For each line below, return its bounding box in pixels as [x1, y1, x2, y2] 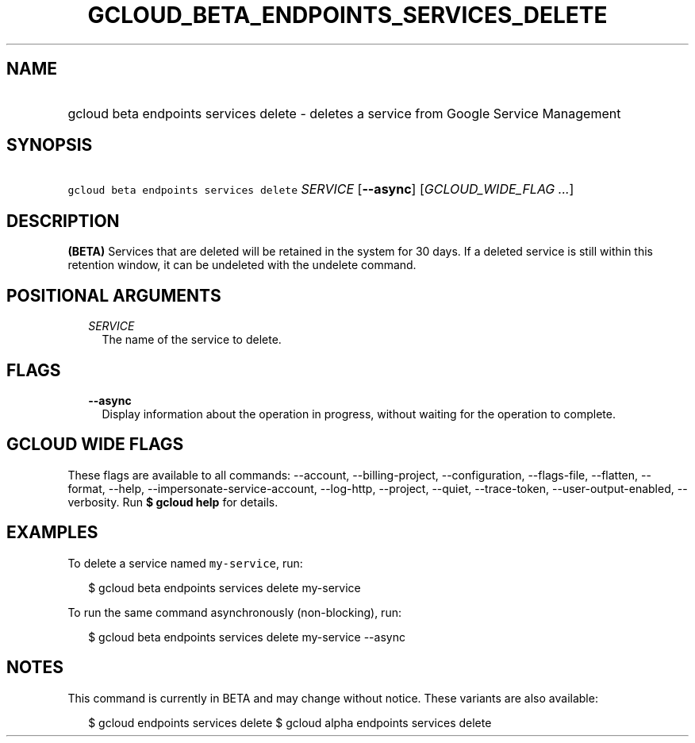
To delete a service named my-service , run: [67, 556, 303, 570]
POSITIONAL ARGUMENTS [6, 285, 221, 306]
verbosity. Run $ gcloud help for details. [67, 495, 278, 509]
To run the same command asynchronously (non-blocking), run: [67, 605, 401, 619]
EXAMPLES [6, 522, 98, 543]
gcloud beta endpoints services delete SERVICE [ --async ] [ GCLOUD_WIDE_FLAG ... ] [67, 181, 574, 198]
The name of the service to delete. [102, 333, 282, 347]
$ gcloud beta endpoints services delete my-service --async [88, 629, 405, 644]
